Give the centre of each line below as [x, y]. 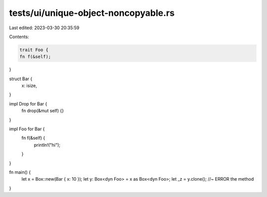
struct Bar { [21, 79]
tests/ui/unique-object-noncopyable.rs [92, 13]
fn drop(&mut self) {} [43, 111]
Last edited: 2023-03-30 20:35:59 [44, 28]
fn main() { [20, 172]
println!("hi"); [47, 145]
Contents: [19, 37]
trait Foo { [34, 50]
